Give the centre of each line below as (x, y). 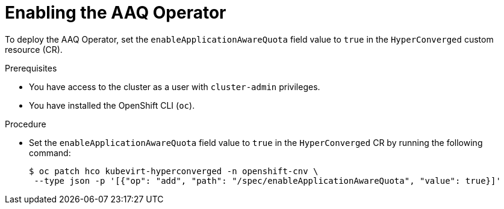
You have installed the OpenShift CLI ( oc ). (112, 105)
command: (50, 153)
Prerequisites (31, 68)
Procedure (26, 124)
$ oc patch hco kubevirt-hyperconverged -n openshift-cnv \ (174, 171)
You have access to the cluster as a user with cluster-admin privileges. (175, 86)
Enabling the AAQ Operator (116, 13)
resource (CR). (34, 49)
